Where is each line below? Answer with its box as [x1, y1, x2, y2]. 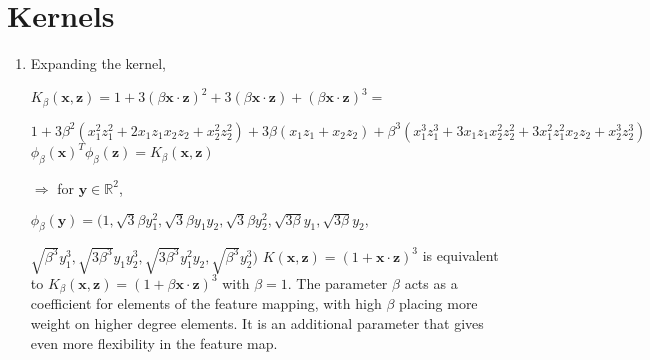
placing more [398, 293, 478, 314]
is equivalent [422, 245, 499, 266]
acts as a [404, 272, 458, 293]
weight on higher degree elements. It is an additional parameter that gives [30, 313, 484, 334]
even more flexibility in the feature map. [30, 332, 278, 353]
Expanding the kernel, [30, 53, 167, 74]
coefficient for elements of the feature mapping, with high [30, 293, 382, 314]
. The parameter [287, 272, 388, 293]
